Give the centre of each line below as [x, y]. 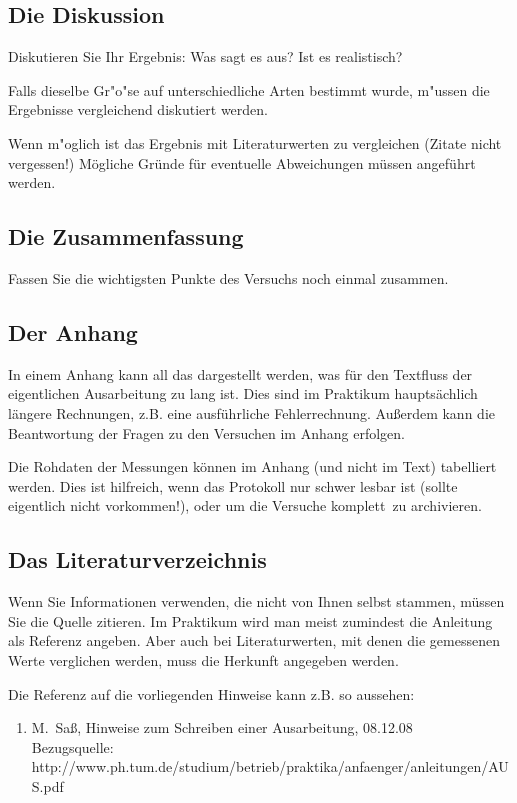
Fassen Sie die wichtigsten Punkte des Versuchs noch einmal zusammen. [228, 277]
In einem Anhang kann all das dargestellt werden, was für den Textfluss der [240, 373]
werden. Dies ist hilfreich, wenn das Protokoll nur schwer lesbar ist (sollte [233, 485]
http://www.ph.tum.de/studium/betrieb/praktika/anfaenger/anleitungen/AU [270, 766]
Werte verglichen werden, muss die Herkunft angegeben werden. [203, 659]
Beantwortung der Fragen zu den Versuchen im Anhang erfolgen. [206, 432]
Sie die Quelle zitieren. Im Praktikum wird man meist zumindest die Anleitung [250, 620]
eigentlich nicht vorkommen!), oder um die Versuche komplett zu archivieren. [245, 505]
